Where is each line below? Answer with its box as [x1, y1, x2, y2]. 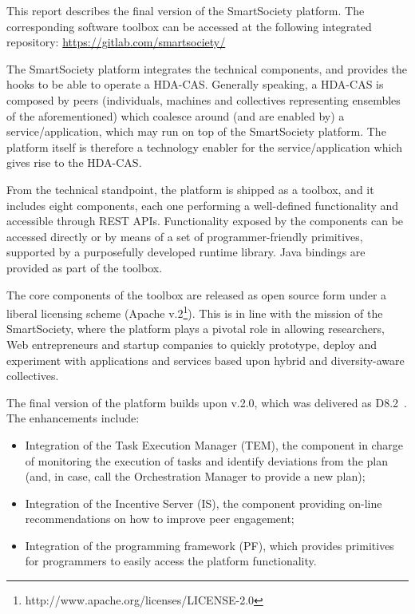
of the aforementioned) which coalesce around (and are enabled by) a [6, 107, 345, 124]
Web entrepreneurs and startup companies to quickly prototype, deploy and [6, 335, 377, 352]
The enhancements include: [6, 410, 140, 426]
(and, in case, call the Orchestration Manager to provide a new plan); [25, 468, 366, 485]
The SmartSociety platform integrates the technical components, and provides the [6, 60, 408, 77]
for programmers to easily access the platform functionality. [25, 553, 317, 569]
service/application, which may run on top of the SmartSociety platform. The [6, 123, 386, 140]
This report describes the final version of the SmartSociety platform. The [6, 2, 365, 18]
